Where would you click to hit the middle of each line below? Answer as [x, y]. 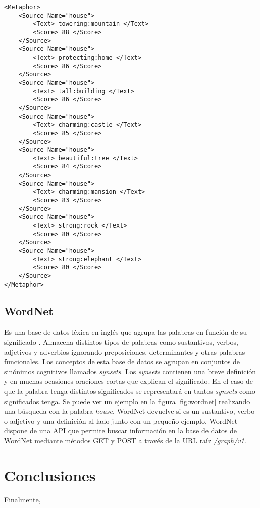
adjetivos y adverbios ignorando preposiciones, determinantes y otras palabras [125, 351]
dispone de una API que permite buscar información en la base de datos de [121, 431]
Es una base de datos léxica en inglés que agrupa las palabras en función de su [126, 332]
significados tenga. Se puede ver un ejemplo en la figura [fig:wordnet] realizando [127, 401]
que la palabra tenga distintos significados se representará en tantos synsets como [130, 391]
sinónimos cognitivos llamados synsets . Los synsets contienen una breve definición [130, 371]
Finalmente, [22, 499]
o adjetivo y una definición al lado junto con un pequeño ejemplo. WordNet [121, 420]
